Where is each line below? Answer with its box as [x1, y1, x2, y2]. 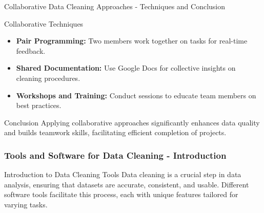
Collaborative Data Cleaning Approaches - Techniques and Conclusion [4, 1, 226, 11]
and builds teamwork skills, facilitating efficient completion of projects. [4, 127, 227, 138]
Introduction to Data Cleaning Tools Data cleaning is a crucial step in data [4, 169, 241, 180]
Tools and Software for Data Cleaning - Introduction [4, 148, 227, 161]
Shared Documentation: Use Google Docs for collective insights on [16, 62, 236, 73]
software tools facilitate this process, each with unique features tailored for [4, 189, 238, 200]
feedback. [16, 45, 46, 56]
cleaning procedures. [16, 72, 80, 83]
